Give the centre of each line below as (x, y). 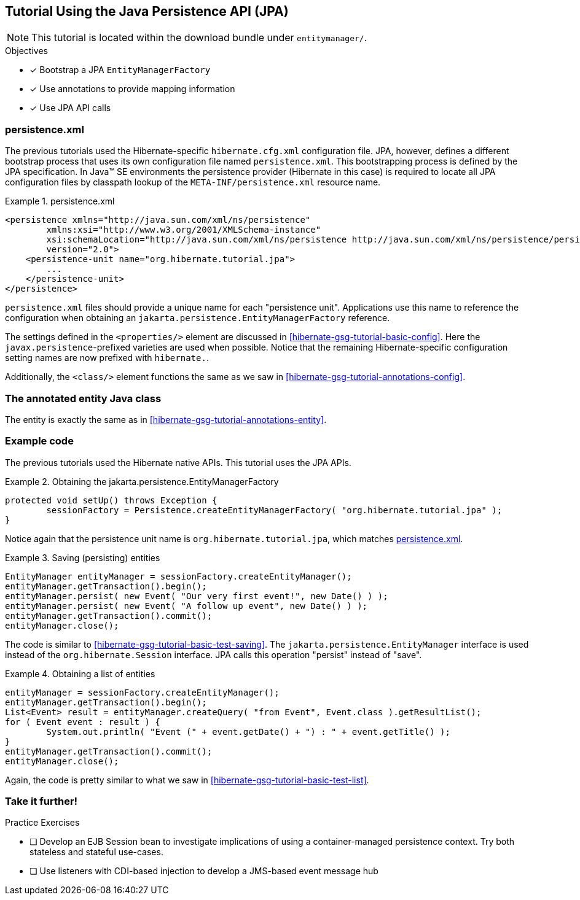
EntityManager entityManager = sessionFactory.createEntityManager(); (178, 576)
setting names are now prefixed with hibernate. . (107, 358)
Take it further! (41, 801)
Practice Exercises (42, 823)
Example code (39, 441)
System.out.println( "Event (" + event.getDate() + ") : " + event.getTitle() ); (248, 731)
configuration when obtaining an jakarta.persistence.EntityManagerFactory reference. (198, 318)
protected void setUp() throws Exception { (111, 500)
